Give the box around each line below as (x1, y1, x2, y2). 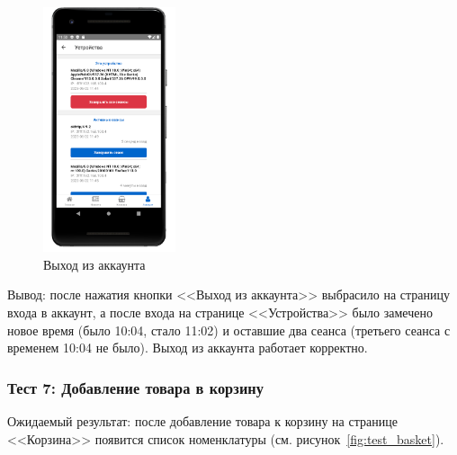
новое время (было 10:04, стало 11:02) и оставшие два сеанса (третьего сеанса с (7, 320, 451, 339)
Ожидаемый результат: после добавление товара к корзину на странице (7, 411, 398, 430)
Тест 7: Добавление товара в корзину (7, 376, 264, 398)
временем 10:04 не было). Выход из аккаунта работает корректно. (7, 338, 368, 357)
